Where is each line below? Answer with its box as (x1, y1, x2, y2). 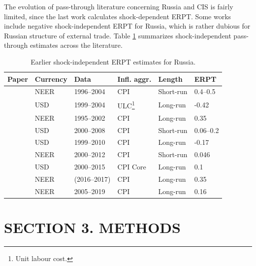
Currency (34, 73, 67, 84)
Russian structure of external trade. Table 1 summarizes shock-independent (4, 30, 231, 40)
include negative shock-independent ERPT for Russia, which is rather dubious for (4, 21, 251, 31)
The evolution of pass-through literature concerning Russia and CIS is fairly (4, 1, 233, 11)
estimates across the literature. (30, 40, 123, 50)
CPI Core (117, 162, 146, 172)
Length (158, 73, 183, 84)
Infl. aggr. (117, 73, 152, 84)
